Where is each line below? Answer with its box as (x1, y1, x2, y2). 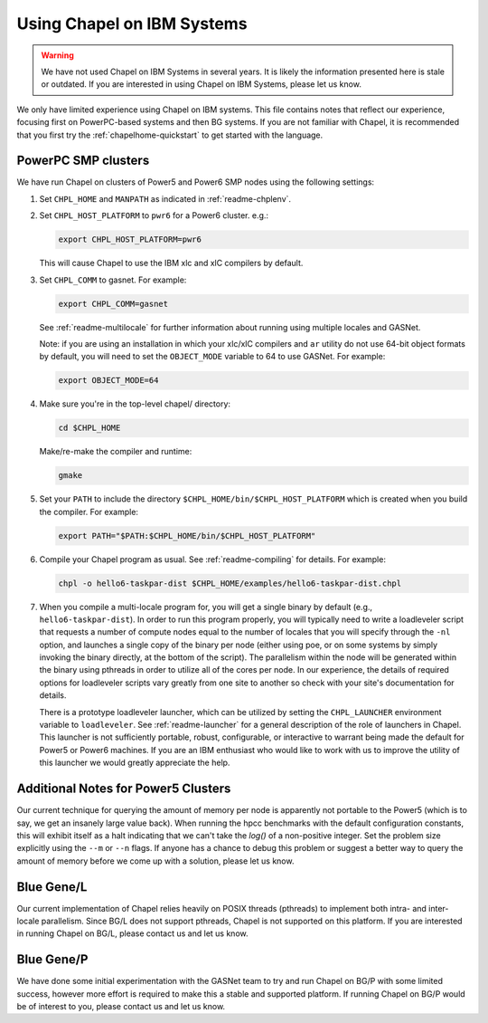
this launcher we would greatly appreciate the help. (39, 757, 230, 769)
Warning (41, 50, 74, 61)
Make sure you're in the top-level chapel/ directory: (39, 398, 230, 409)
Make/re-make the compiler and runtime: (39, 446, 192, 457)
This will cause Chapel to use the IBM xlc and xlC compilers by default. (39, 258, 304, 269)
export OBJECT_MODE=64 (58, 376, 159, 386)
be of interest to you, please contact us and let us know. (16, 1001, 226, 1012)
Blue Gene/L (16, 879, 88, 894)
